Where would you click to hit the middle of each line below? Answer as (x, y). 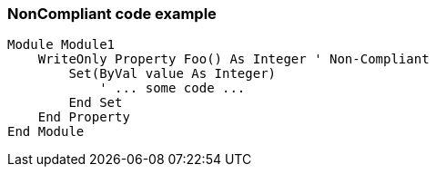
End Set (96, 103)
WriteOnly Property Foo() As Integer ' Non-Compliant (233, 59)
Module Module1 (61, 45)
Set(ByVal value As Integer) (172, 74)
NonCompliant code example (112, 14)
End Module (46, 132)
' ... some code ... (172, 88)
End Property (84, 117)
